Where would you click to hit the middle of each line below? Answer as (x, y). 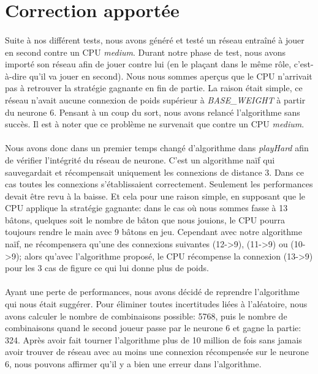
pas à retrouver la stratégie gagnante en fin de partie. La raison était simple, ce (154, 88)
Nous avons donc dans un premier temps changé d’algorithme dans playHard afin (157, 148)
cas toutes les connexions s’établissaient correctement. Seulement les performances (159, 184)
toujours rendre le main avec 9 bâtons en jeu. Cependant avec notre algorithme (153, 232)
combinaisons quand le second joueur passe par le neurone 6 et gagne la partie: (153, 328)
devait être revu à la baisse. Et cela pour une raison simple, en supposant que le (155, 196)
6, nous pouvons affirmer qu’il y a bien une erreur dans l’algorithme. (133, 364)
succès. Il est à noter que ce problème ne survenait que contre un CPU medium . (155, 124)
